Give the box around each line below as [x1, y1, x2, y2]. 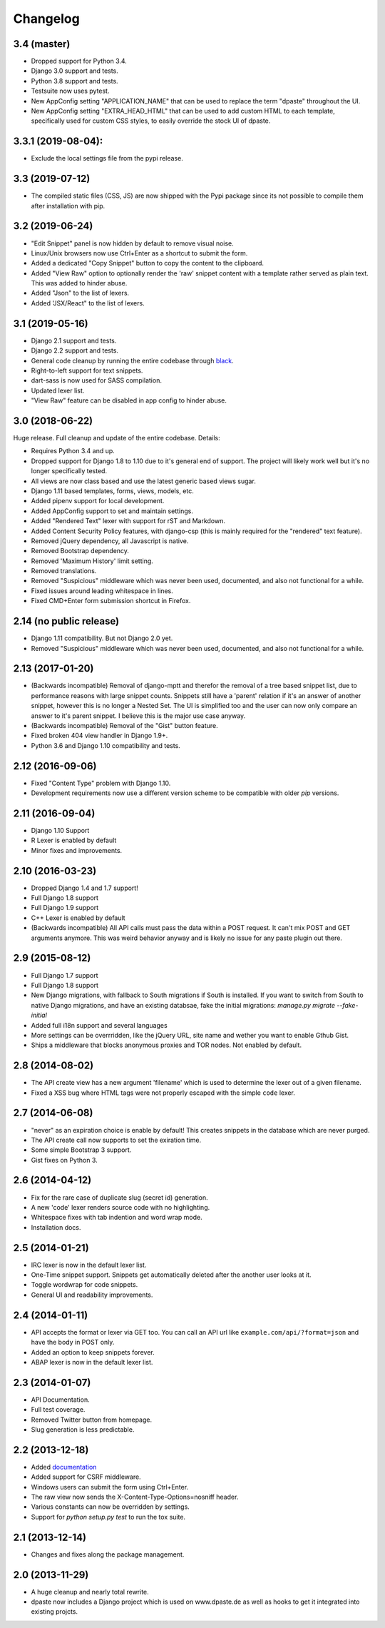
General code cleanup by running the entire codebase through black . [31, 356, 235, 365]
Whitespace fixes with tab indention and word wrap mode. [31, 1213, 202, 1222]
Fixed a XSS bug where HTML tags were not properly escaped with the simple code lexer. [31, 1088, 296, 1097]
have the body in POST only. [31, 1338, 115, 1347]
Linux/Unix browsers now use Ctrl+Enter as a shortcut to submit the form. [31, 248, 248, 257]
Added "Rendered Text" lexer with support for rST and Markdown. [31, 517, 226, 525]
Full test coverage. [31, 1405, 86, 1414]
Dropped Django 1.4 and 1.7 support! [31, 884, 138, 892]
